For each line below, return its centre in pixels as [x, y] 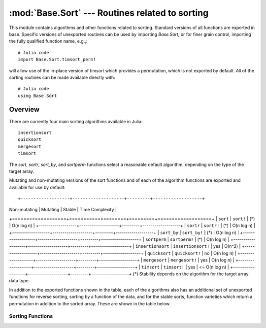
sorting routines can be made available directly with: [62, 77]
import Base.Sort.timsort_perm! [57, 60]
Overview [24, 110]
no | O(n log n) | [220, 253]
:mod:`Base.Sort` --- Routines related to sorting [109, 13]
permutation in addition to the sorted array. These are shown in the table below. [90, 303]
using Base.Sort [37, 96]
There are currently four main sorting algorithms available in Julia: [76, 121]
